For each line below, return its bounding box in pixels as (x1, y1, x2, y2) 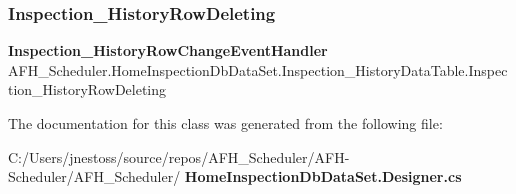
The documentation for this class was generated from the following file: (8, 113, 443, 133)
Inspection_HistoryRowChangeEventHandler (8, 40, 328, 61)
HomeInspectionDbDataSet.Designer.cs (184, 166, 462, 187)
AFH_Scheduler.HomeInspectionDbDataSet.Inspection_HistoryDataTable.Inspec (8, 59, 508, 80)
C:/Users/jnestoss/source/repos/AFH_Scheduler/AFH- (8, 146, 350, 167)
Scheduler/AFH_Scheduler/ (8, 166, 181, 187)
